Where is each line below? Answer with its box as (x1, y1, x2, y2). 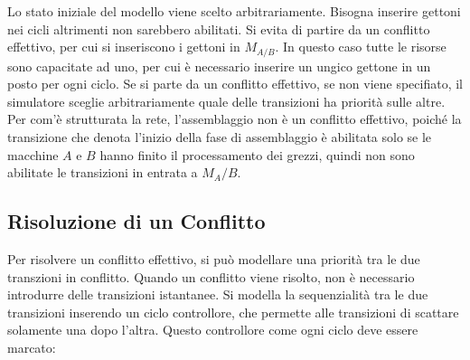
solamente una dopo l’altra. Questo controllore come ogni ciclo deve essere (7, 320, 418, 339)
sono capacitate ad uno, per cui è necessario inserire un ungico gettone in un (7, 56, 431, 75)
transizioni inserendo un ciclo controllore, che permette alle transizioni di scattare (7, 302, 459, 321)
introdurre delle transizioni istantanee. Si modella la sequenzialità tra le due (7, 285, 428, 304)
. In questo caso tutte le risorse (275, 37, 446, 56)
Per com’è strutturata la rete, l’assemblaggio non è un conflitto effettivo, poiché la (7, 109, 462, 128)
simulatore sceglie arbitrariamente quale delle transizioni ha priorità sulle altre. (7, 91, 446, 110)
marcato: (7, 337, 56, 356)
